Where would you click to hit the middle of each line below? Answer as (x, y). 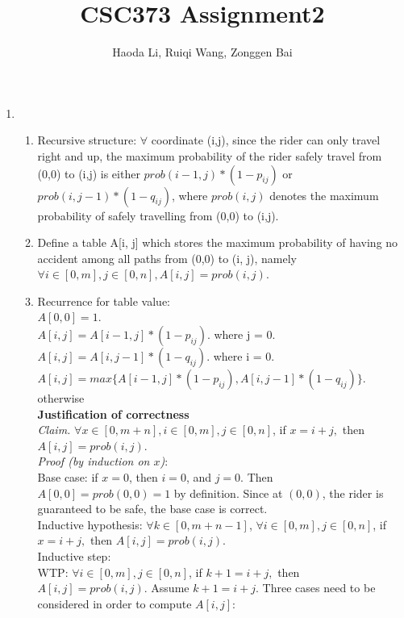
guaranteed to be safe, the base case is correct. (152, 509)
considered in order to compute (115, 603)
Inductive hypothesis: (90, 524)
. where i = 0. (241, 356)
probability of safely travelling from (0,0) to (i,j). (158, 215)
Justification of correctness (113, 413)
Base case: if (68, 477)
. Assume (167, 588)
